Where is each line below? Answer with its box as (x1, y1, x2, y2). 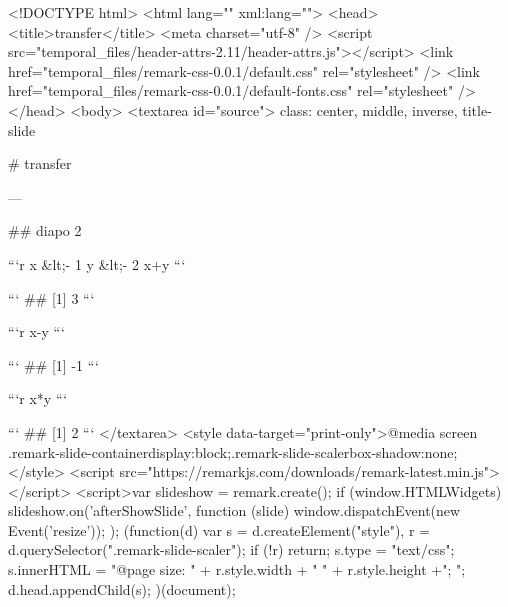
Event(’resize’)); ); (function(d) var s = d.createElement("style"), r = (8, 519, 430, 540)
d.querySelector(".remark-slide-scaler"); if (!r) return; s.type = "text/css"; (8, 539, 455, 560)
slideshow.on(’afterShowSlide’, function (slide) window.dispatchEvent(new (8, 500, 461, 521)
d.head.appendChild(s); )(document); (8, 578, 236, 599)
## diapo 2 (8, 220, 82, 241)
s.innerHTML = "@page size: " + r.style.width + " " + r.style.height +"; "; (8, 559, 466, 580)
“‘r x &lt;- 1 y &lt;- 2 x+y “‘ (8, 253, 186, 274)
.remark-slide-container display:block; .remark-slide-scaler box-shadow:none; (8, 441, 458, 462)
